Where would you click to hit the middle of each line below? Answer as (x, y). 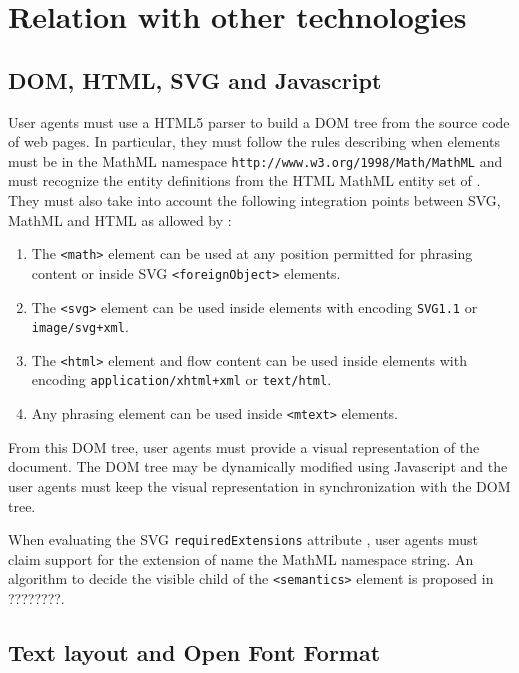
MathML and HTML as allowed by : (120, 219)
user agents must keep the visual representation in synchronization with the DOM (259, 485)
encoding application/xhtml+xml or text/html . (181, 379)
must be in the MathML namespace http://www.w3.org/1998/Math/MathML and (255, 160)
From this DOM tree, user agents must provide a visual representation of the (244, 446)
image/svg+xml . (80, 326)
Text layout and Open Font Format (194, 652)
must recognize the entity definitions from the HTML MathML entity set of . (244, 180)
